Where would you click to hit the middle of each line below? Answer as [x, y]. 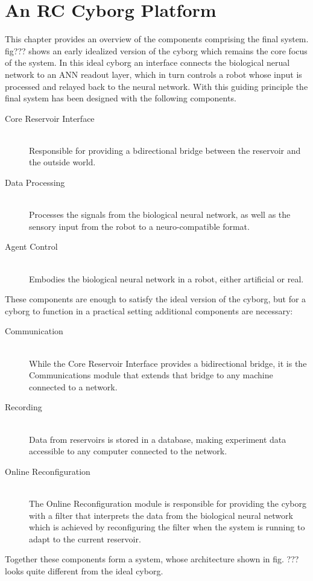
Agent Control [31, 246]
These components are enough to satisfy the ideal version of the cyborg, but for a [156, 299]
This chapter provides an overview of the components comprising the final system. [157, 39]
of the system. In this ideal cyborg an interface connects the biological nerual [147, 62]
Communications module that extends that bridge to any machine [151, 375]
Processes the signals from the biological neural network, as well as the [160, 214]
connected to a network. [73, 386]
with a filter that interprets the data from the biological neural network [161, 515]
